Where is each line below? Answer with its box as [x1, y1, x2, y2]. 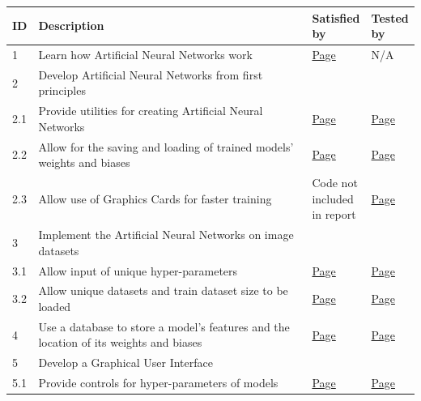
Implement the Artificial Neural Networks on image [38, 226, 294, 243]
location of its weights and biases [38, 334, 202, 351]
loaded [38, 298, 71, 314]
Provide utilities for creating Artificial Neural [38, 102, 263, 119]
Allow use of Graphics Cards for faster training [38, 190, 272, 207]
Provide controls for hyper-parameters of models [38, 374, 279, 391]
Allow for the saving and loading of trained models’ [38, 138, 294, 155]
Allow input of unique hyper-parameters [38, 262, 238, 279]
